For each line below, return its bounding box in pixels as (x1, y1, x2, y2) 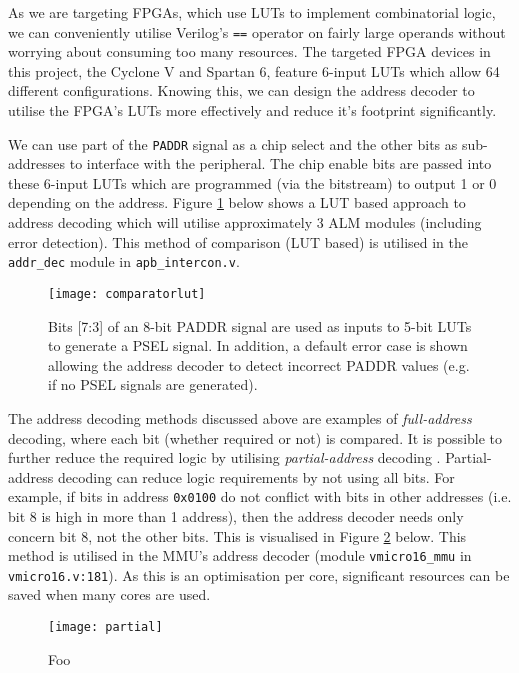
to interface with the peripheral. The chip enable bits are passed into (69, 153, 492, 174)
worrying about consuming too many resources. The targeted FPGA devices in (8, 41, 491, 62)
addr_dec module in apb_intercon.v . (8, 251, 240, 272)
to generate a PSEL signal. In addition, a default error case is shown (48, 335, 468, 356)
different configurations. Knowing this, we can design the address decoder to (8, 80, 475, 101)
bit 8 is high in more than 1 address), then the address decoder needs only (8, 505, 464, 526)
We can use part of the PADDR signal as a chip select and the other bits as (8, 133, 458, 154)
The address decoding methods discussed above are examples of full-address (8, 407, 472, 428)
